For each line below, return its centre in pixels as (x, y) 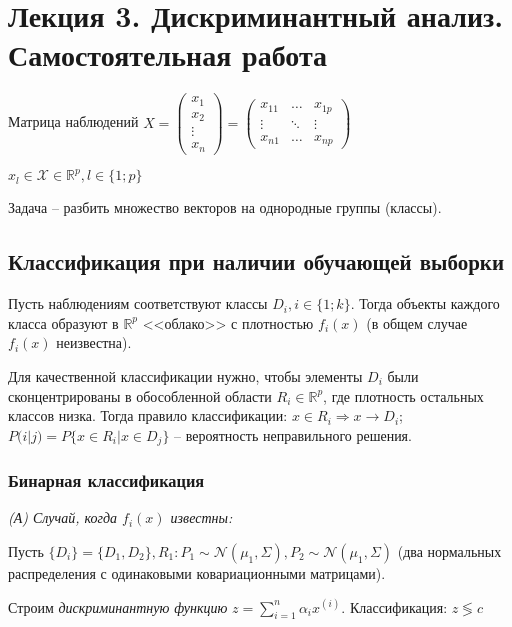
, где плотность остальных (403, 395)
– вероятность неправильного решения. (293, 434)
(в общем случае (417, 322)
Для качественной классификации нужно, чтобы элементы (185, 375)
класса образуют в (63, 322)
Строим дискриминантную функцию (118, 606)
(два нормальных (449, 551)
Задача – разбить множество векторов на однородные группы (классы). (225, 207)
